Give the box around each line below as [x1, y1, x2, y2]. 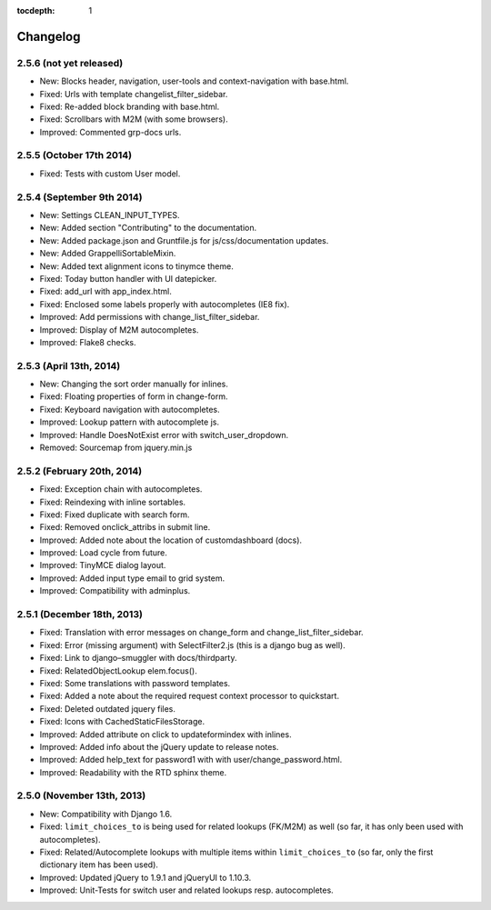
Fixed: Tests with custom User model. [39, 168, 181, 179]
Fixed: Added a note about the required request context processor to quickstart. [39, 691, 340, 702]
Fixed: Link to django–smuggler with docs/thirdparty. [39, 653, 237, 664]
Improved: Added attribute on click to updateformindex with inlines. [39, 728, 292, 740]
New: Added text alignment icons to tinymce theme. [39, 260, 234, 272]
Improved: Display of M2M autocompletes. [39, 324, 199, 335]
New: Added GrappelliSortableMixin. [39, 248, 176, 259]
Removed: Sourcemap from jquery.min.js [39, 442, 193, 453]
